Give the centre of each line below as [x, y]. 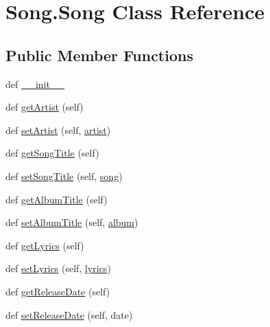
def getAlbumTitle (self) [57, 199]
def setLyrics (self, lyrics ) [58, 268]
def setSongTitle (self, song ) [64, 176]
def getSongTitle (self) [52, 153]
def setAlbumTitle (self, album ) [72, 222]
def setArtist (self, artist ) [58, 129]
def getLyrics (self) [45, 245]
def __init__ [35, 83]
